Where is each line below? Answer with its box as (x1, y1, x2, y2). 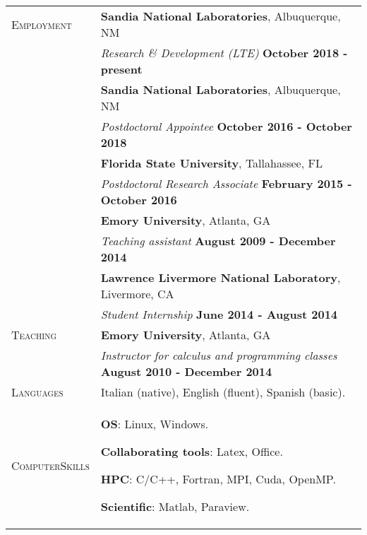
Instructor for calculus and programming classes (100, 347, 337, 363)
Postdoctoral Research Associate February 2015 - (100, 175, 352, 192)
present (100, 61, 143, 77)
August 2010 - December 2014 (100, 363, 272, 380)
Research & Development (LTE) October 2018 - (100, 45, 348, 61)
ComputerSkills (11, 457, 90, 474)
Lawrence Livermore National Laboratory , (100, 269, 341, 286)
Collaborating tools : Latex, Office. (100, 443, 283, 459)
